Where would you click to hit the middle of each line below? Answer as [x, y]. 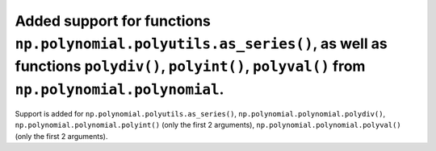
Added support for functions [113, 21]
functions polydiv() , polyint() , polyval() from [190, 66]
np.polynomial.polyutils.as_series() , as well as [201, 43]
